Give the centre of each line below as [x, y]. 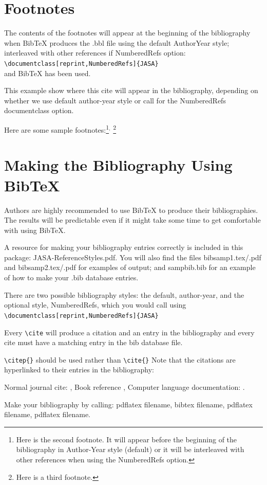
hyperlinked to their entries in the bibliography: [79, 370]
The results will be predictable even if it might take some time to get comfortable [132, 220]
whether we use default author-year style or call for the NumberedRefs [115, 100]
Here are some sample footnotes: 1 [57, 129]
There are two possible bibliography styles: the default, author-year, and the [124, 294]
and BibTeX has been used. [47, 73]
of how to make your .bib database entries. [71, 277]
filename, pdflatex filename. [47, 414]
